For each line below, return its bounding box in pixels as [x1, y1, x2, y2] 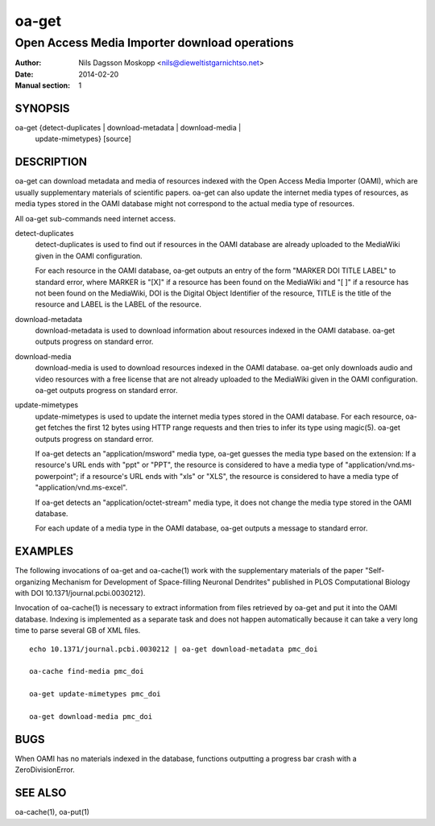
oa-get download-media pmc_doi [29, 712, 153, 721]
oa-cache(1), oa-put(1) [14, 807, 90, 817]
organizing [14, 576, 51, 587]
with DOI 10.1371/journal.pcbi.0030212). [14, 589, 146, 597]
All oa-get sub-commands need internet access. [14, 213, 176, 223]
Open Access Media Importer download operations [14, 35, 294, 50]
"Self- [365, 566, 385, 576]
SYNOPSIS [14, 101, 70, 115]
